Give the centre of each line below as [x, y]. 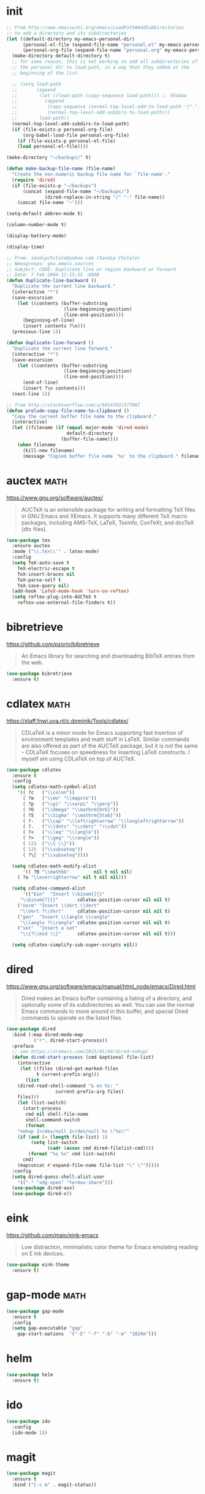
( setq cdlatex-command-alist [49, 889]
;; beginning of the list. [46, 73]
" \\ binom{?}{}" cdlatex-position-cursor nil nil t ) [95, 900]
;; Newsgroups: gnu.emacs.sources [50, 263]
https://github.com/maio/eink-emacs [52, 1235]
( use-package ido [28, 1421]
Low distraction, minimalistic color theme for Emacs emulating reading [110, 1247]
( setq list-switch [54, 1143]
